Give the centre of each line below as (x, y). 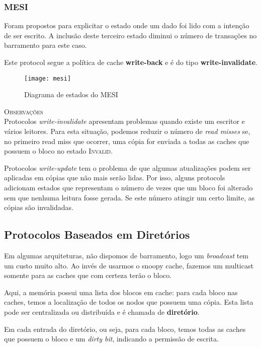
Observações (24, 111)
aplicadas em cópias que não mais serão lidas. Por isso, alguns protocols (115, 178)
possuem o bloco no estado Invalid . (59, 151)
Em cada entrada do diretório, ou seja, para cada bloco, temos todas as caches (125, 329)
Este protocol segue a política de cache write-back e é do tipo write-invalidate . (131, 62)
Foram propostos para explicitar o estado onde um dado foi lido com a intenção (127, 25)
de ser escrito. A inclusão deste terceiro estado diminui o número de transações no (130, 35)
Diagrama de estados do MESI (71, 94)
